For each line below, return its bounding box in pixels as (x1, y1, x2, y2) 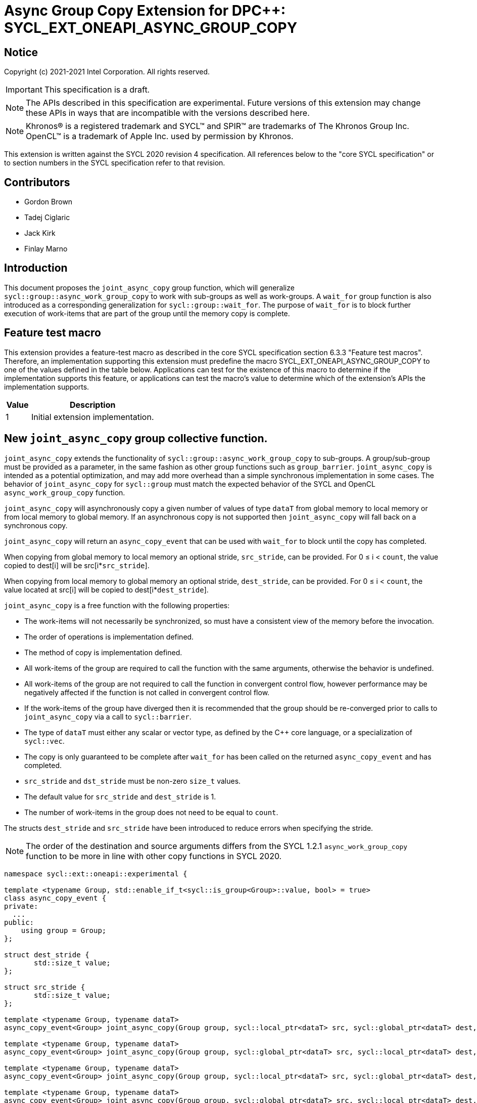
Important (6, 84, 42, 95)
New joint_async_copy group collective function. (4, 432, 268, 445)
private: (4, 902, 38, 910)
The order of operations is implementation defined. (24, 632, 194, 641)
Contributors (4, 176, 70, 189)
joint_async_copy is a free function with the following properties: (4, 601, 230, 610)
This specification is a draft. (44, 84, 150, 95)
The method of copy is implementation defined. (24, 648, 182, 657)
